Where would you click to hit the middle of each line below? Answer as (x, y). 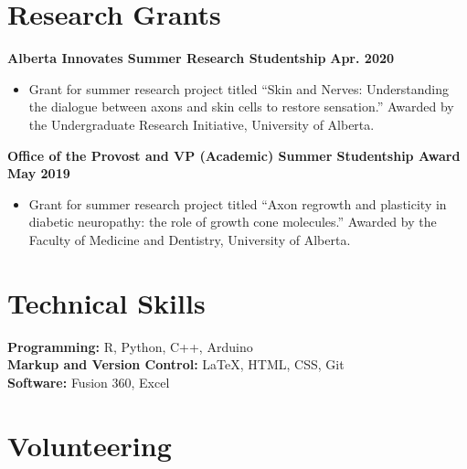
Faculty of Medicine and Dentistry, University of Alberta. (190, 239)
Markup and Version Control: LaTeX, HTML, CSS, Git (176, 364)
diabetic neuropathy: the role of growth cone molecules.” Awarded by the (233, 222)
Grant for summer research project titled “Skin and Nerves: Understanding (239, 88)
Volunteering (90, 445)
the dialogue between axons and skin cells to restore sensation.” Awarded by (241, 107)
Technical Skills (106, 302)
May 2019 (39, 173)
